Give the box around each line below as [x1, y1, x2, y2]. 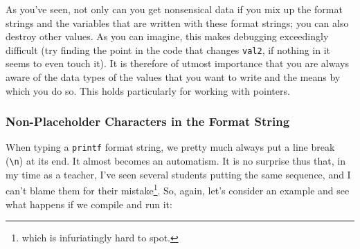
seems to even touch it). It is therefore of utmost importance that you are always [6, 56, 349, 71]
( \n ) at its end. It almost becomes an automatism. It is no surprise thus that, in [6, 154, 345, 168]
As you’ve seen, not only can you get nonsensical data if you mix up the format [6, 2, 343, 16]
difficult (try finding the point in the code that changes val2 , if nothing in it [6, 42, 331, 57]
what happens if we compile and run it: [6, 196, 172, 211]
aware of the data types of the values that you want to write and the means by [6, 70, 341, 84]
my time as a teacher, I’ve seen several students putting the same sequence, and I [6, 167, 351, 181]
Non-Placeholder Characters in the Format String [6, 113, 290, 130]
